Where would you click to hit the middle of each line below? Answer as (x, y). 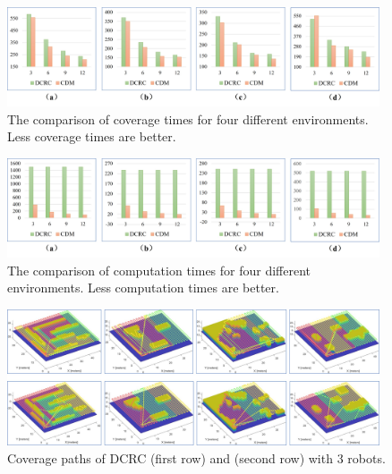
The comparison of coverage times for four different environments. (188, 118)
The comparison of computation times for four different (159, 270)
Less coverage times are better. (92, 136)
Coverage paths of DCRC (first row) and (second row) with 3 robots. (196, 458)
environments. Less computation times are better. (143, 288)
